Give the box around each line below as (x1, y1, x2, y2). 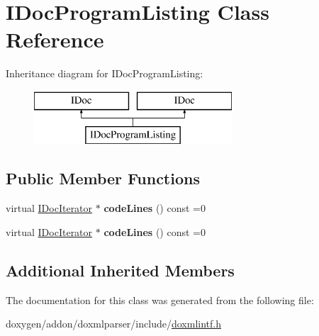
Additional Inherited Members (6, 259, 235, 281)
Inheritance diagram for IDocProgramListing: (6, 66, 203, 81)
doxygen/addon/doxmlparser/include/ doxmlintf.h (6, 316, 221, 331)
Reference (6, 25, 104, 54)
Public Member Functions (6, 167, 200, 189)
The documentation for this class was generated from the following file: (6, 292, 314, 307)
